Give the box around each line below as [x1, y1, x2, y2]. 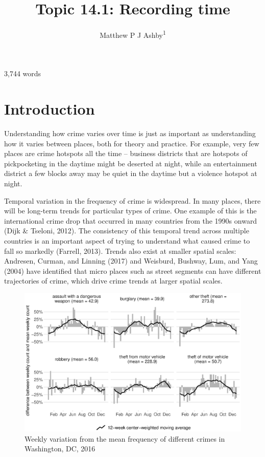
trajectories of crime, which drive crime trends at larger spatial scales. [4, 275, 223, 286]
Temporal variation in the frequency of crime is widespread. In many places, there [4, 195, 261, 206]
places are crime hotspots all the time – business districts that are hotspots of [4, 148, 248, 159]
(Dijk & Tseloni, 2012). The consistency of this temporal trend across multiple [4, 225, 249, 236]
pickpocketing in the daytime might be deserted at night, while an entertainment [4, 158, 257, 168]
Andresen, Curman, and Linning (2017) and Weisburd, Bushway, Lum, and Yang [4, 255, 258, 266]
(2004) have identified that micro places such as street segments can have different [4, 265, 261, 276]
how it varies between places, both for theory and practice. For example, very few [4, 138, 259, 148]
